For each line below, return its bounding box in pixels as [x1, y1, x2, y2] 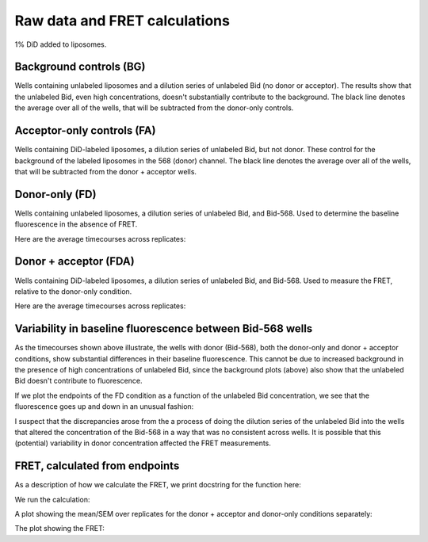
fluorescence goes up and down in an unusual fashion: [14, 402, 194, 411]
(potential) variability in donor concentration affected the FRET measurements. [14, 438, 271, 448]
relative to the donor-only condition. [14, 286, 132, 296]
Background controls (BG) [14, 60, 146, 74]
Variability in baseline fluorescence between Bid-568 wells [14, 322, 313, 336]
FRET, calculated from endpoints [14, 460, 180, 473]
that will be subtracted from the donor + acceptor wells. [14, 166, 197, 176]
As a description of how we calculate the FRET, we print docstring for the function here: [14, 480, 301, 490]
